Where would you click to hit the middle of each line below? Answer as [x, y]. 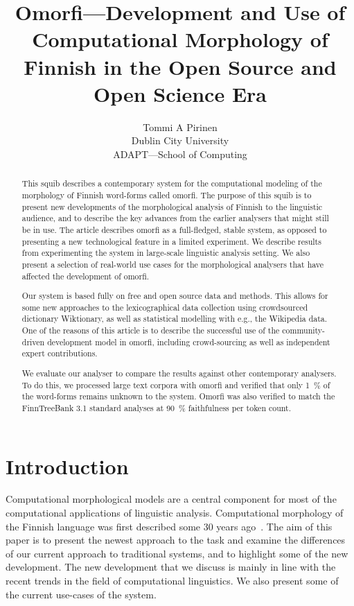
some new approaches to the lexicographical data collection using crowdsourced [165, 307]
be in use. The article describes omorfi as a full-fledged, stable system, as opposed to [174, 229]
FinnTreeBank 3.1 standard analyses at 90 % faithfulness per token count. [157, 407]
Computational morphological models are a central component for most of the [171, 499]
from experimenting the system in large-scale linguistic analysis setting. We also [166, 253]
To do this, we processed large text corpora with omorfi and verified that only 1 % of [176, 384]
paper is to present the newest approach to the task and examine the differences [176, 540]
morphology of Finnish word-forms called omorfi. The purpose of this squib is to [167, 194]
